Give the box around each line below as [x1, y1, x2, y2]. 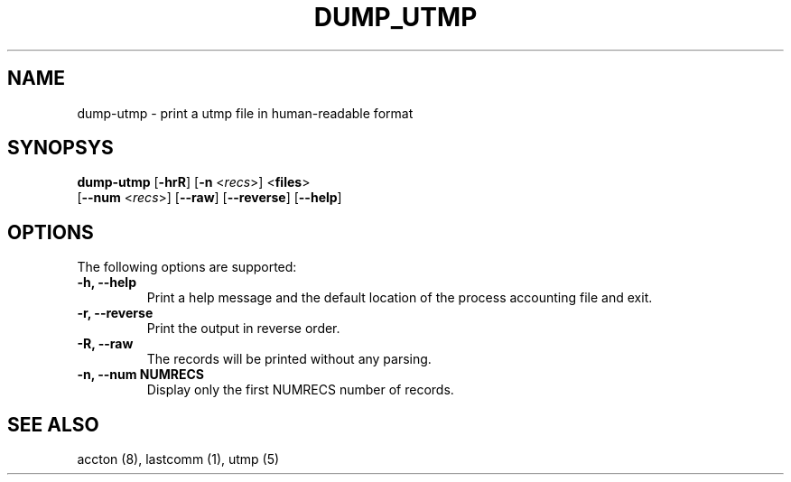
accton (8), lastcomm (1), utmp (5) [77, 451, 280, 468]
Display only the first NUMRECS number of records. [146, 382, 454, 398]
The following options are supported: [77, 259, 297, 275]
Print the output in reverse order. [146, 320, 340, 337]
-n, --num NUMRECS [77, 366, 205, 383]
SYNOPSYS [7, 136, 114, 160]
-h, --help [77, 274, 136, 291]
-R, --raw [77, 336, 134, 352]
